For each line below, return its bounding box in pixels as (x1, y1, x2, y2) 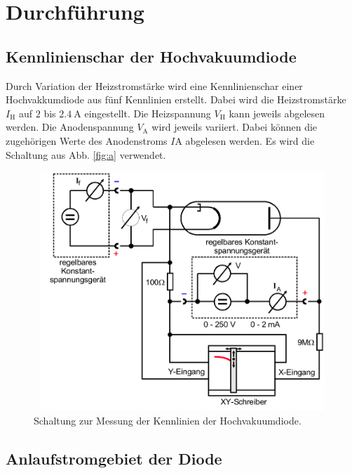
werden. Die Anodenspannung (6, 119, 134, 134)
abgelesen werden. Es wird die (185, 133, 315, 148)
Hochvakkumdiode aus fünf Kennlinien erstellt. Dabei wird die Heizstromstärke (6, 92, 346, 107)
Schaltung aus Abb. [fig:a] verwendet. (6, 147, 166, 162)
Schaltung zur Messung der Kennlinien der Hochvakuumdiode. (34, 413, 302, 427)
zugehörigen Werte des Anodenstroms (6, 133, 168, 148)
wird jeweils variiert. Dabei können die (151, 119, 318, 134)
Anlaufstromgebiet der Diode (6, 447, 222, 469)
